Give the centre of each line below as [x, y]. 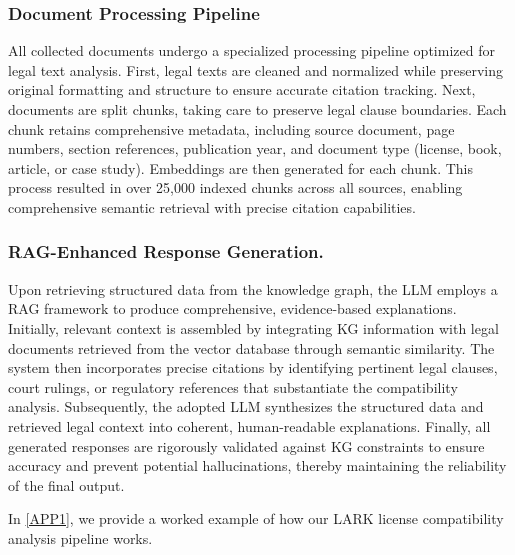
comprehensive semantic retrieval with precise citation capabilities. [212, 206]
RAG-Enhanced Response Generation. [166, 251]
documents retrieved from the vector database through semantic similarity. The [251, 347]
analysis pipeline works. [80, 537]
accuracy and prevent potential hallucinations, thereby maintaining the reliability [257, 465]
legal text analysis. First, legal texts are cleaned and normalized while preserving [256, 69]
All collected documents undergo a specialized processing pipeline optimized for [251, 50]
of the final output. [66, 484]
